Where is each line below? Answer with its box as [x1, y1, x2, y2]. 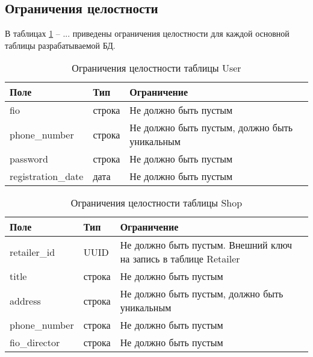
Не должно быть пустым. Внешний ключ [120, 238, 293, 252]
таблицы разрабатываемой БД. [5, 39, 116, 51]
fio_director [10, 335, 60, 350]
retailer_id [10, 244, 55, 259]
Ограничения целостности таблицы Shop [70, 196, 243, 210]
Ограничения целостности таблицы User [72, 61, 241, 75]
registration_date [10, 169, 84, 184]
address [10, 293, 41, 308]
